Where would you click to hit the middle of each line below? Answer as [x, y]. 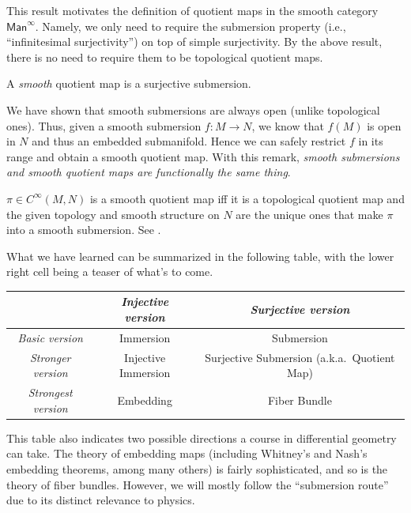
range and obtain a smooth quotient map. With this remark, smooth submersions [203, 156]
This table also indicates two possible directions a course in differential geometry [202, 438]
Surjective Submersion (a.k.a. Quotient [300, 357]
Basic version [50, 337]
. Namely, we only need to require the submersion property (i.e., [190, 26]
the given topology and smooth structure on [113, 214]
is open [384, 125]
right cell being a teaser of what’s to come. [110, 272]
